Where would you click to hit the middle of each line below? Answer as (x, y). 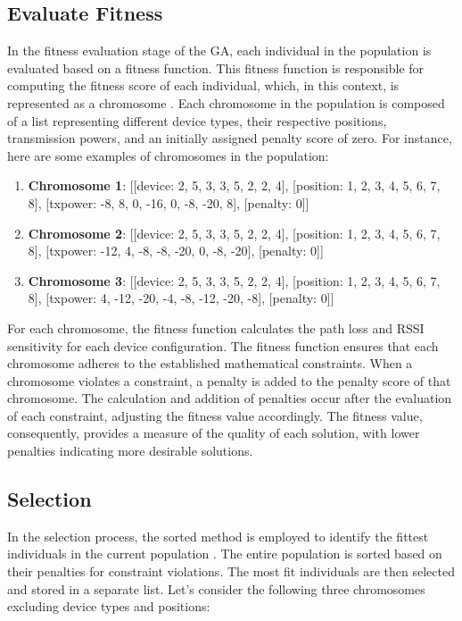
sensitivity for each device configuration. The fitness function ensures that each (223, 345)
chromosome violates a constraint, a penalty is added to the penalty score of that (229, 380)
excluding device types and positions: (109, 606)
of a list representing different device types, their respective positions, (197, 120)
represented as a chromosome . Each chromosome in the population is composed (226, 102)
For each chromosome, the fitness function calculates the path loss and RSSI (216, 327)
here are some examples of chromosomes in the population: (168, 155)
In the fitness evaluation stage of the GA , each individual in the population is (219, 50)
